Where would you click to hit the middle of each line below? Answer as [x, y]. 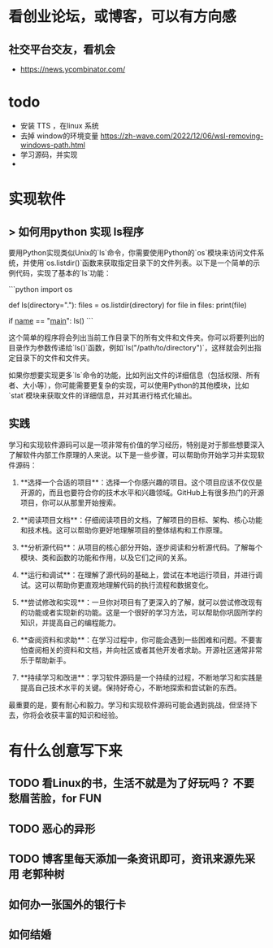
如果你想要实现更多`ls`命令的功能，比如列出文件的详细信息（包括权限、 [127, 375]
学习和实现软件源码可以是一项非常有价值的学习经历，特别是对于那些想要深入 [136, 445]
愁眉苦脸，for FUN [55, 799]
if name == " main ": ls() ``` [51, 320]
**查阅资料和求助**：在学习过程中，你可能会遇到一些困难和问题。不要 [138, 640]
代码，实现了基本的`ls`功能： [63, 272]
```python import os [41, 289]
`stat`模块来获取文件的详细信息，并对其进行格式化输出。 [102, 395]
